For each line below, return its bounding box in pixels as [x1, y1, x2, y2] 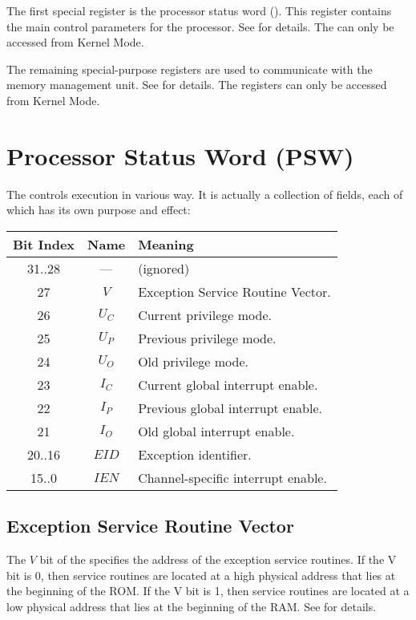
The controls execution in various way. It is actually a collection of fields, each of [6, 185, 403, 202]
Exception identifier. [138, 444, 252, 464]
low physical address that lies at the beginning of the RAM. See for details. [6, 598, 377, 614]
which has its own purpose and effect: [6, 201, 191, 218]
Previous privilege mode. [138, 328, 277, 347]
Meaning [138, 234, 194, 253]
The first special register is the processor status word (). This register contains [6, 2, 392, 18]
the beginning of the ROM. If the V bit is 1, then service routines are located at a [6, 582, 410, 599]
